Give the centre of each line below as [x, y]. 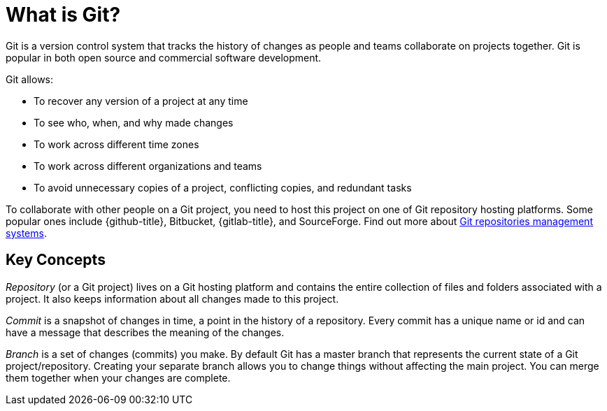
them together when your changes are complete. [118, 377]
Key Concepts [56, 260]
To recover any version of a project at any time [141, 101]
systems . [26, 233]
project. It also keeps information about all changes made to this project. [172, 298]
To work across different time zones [116, 144]
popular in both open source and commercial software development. [164, 57]
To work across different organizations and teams [148, 166]
